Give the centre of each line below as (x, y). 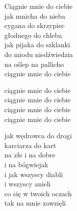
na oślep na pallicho (34, 64)
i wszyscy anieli (28, 184)
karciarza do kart (30, 145)
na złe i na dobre (30, 155)
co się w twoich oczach (38, 193)
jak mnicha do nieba (35, 15)
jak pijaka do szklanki (37, 45)
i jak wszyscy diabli (34, 174)
